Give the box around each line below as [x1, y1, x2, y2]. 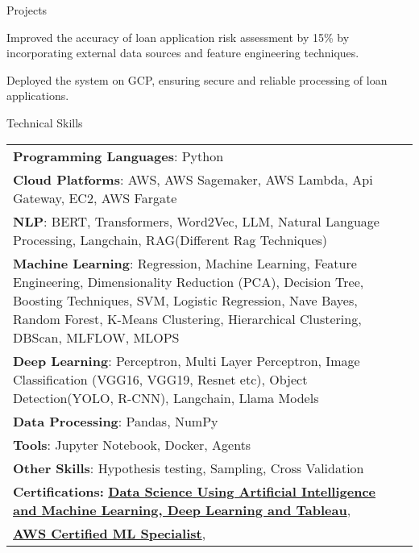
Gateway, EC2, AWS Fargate [13, 188, 177, 207]
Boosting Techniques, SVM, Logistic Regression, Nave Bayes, [13, 290, 358, 310]
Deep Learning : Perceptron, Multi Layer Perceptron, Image [13, 351, 360, 370]
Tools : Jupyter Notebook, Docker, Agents [13, 434, 251, 454]
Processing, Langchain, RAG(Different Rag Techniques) [13, 230, 328, 249]
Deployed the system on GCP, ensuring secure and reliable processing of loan [6, 71, 388, 88]
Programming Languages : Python [13, 146, 224, 165]
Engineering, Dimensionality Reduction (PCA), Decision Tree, [13, 272, 364, 291]
